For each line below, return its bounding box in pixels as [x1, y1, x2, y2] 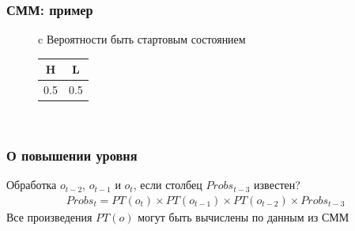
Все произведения [6, 208, 93, 225]
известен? [254, 176, 300, 193]
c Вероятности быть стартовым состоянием [38, 31, 246, 47]
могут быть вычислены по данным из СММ [138, 208, 349, 225]
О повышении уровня [6, 145, 138, 165]
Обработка [6, 176, 57, 193]
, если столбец [133, 176, 202, 193]
